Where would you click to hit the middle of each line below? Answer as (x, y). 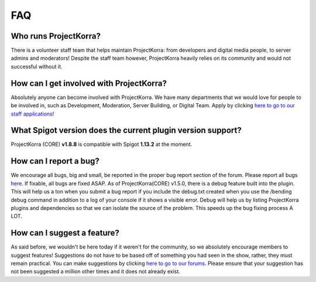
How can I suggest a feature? (65, 233)
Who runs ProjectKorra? (56, 36)
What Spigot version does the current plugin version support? (126, 130)
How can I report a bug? (55, 161)
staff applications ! (32, 114)
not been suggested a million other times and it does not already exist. (96, 271)
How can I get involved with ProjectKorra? (89, 83)
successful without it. (37, 66)
